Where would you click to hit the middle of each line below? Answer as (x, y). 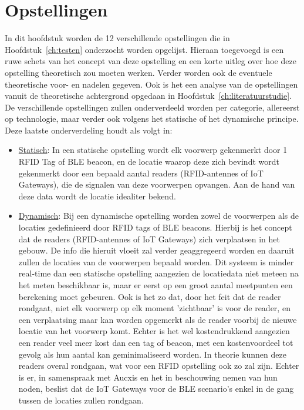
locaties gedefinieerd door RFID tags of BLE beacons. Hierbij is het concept (155, 227)
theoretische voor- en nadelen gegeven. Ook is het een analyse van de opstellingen (151, 84)
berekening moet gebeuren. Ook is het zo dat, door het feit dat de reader (150, 296)
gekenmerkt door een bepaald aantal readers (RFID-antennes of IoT (141, 173)
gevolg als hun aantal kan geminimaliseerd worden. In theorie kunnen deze (152, 354)
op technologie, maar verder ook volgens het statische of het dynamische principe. (152, 119)
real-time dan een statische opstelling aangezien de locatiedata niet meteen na (158, 273)
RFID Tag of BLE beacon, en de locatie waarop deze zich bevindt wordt (149, 161)
